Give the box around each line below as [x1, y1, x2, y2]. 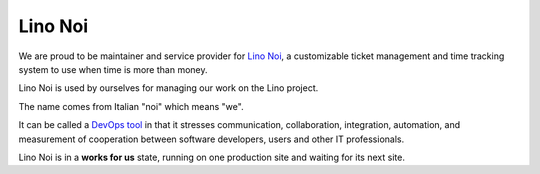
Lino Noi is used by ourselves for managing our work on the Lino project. [18, 82, 319, 94]
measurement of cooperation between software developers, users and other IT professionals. [18, 133, 405, 145]
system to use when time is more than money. [18, 63, 208, 75]
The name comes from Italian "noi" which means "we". [18, 100, 244, 112]
